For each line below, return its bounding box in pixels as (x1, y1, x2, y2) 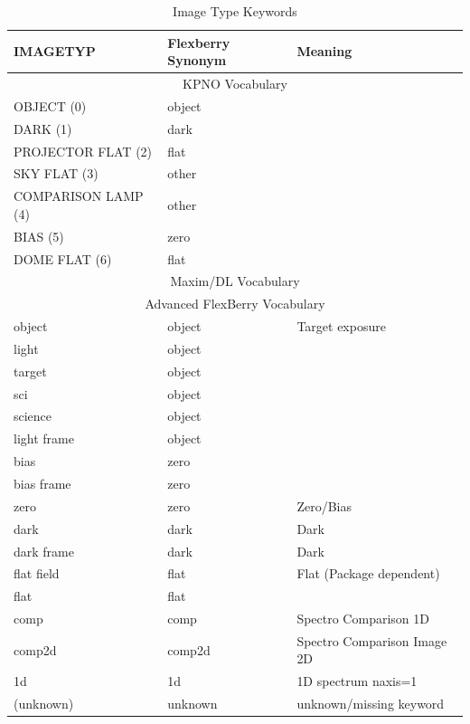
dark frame (14, 541, 74, 560)
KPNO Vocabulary (183, 74, 287, 93)
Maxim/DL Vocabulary (170, 271, 300, 291)
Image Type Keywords (173, 2, 297, 20)
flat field (14, 564, 60, 583)
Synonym (167, 51, 227, 70)
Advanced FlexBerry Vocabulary (145, 294, 325, 313)
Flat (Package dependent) (296, 564, 440, 583)
